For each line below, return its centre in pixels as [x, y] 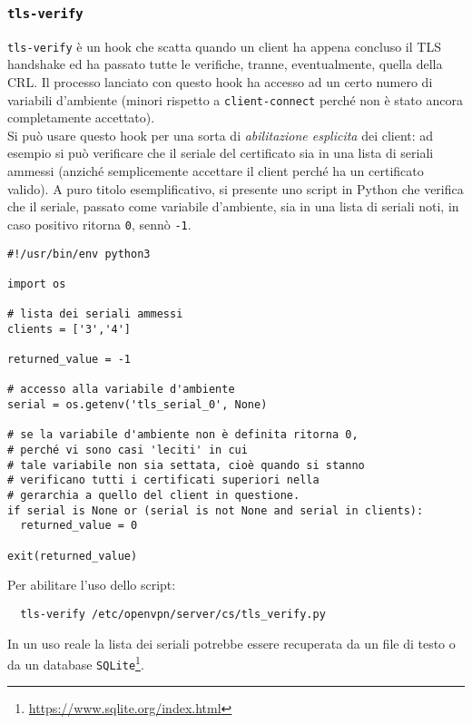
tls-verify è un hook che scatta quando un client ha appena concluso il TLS [224, 46]
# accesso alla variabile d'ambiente [121, 390]
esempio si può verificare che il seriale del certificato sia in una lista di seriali [221, 153]
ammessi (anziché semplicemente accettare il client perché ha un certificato [216, 171]
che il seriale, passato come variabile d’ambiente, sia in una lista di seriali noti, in [233, 206]
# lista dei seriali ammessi [95, 314]
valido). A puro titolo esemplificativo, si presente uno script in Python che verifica [236, 188]
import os [37, 284]
